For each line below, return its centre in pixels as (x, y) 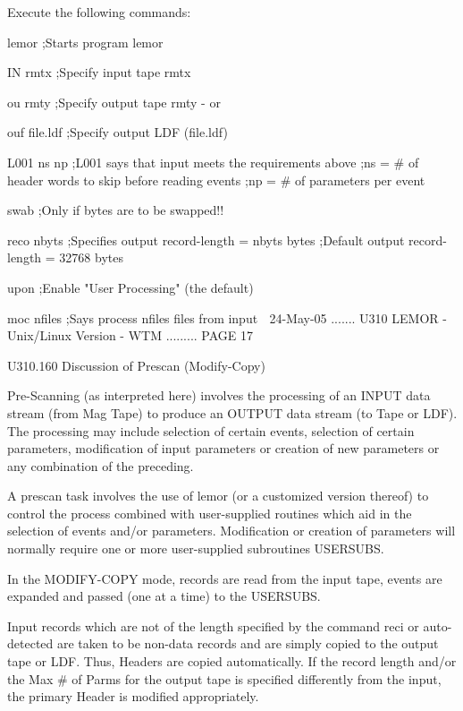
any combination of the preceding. (101, 465)
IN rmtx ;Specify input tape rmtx (99, 72)
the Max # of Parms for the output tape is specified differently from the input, (224, 678)
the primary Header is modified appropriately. (133, 696)
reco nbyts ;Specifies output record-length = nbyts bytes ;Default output (206, 240)
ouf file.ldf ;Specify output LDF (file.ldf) (118, 132)
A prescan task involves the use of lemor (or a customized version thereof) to (218, 496)
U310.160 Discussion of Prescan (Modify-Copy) (136, 365)
